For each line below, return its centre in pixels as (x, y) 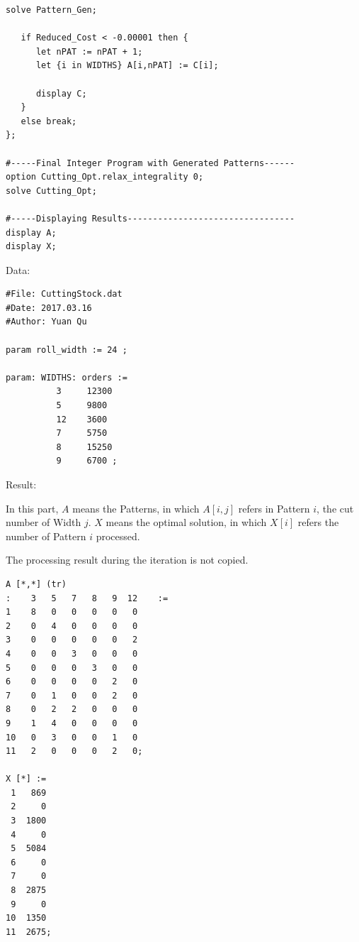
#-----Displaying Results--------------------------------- (150, 218)
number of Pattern (46, 536)
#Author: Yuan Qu (46, 322)
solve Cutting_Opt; (51, 191)
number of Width (44, 522)
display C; (61, 93)
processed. (118, 536)
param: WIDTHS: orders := (67, 377)
